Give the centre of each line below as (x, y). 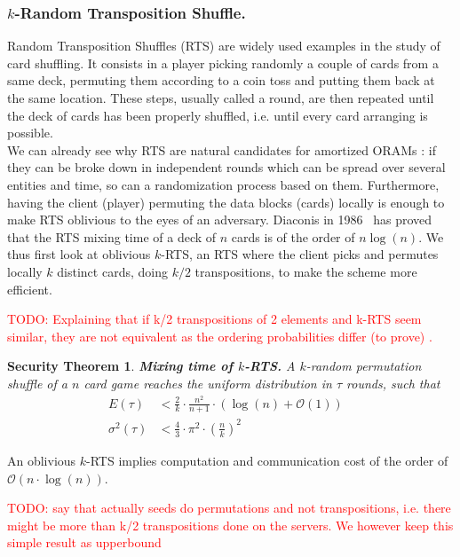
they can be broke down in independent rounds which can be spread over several (226, 167)
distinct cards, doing (112, 271)
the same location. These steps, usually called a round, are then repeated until (221, 98)
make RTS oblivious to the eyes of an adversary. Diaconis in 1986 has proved (220, 220)
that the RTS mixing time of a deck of (112, 236)
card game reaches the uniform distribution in (208, 383)
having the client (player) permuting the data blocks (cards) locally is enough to (226, 202)
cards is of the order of (293, 236)
